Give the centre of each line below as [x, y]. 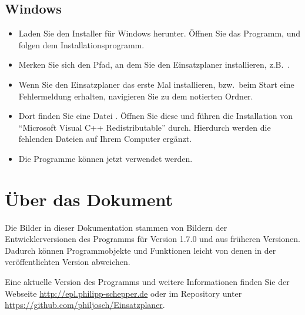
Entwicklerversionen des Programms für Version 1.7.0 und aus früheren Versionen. [152, 239]
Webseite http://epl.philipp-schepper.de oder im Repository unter [123, 293]
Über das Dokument [89, 199]
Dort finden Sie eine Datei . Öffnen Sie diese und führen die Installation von [155, 116]
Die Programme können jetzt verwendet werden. [105, 158]
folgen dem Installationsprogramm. [81, 44]
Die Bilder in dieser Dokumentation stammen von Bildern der [116, 227]
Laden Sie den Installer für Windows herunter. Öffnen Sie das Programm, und [160, 33]
